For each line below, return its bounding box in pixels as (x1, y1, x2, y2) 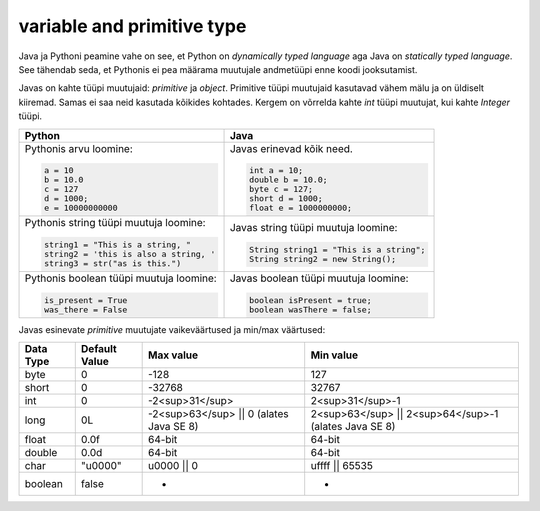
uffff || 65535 (310, 459, 374, 473)
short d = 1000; (248, 193, 324, 204)
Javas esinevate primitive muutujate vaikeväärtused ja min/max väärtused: (18, 323, 326, 335)
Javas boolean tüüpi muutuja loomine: (229, 271, 409, 285)
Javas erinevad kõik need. (229, 141, 354, 155)
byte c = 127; (248, 184, 314, 195)
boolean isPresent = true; (248, 295, 372, 305)
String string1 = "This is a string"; (248, 244, 426, 255)
